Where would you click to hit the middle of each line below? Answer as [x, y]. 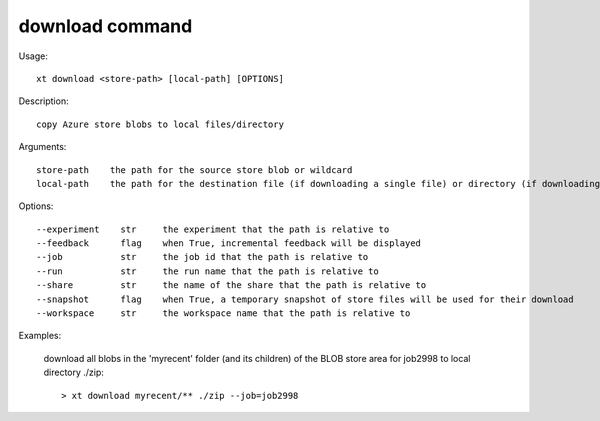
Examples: [40, 336]
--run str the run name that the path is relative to [207, 271]
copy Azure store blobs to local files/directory [160, 124]
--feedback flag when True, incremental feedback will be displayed [229, 243]
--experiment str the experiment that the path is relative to [213, 229]
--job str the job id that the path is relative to [202, 257]
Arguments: [42, 147]
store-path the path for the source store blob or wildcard [194, 169]
